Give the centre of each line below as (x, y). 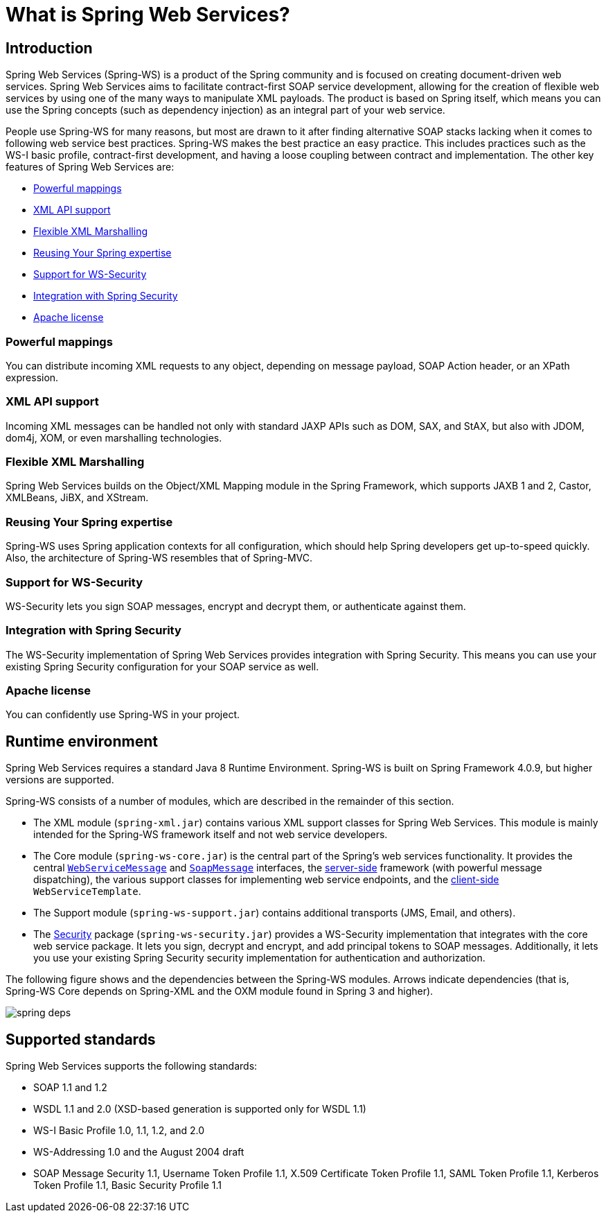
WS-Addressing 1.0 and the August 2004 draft (139, 1152)
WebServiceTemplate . (87, 891)
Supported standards (81, 1039)
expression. (32, 377)
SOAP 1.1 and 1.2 (70, 1088)
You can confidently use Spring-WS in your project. (123, 715)
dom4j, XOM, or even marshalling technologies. (114, 437)
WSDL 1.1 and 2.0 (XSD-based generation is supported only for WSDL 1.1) (200, 1109)
